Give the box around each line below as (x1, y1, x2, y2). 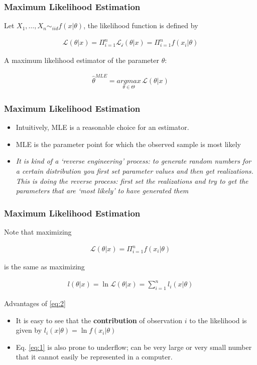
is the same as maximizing (4, 261, 85, 272)
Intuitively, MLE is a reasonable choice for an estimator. (16, 122, 189, 132)
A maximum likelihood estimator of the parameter (4, 55, 159, 65)
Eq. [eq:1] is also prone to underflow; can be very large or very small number (16, 341, 252, 352)
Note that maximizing (4, 226, 72, 237)
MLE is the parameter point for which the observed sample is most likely (16, 138, 241, 149)
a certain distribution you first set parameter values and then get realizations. (16, 165, 253, 176)
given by (16, 325, 42, 335)
